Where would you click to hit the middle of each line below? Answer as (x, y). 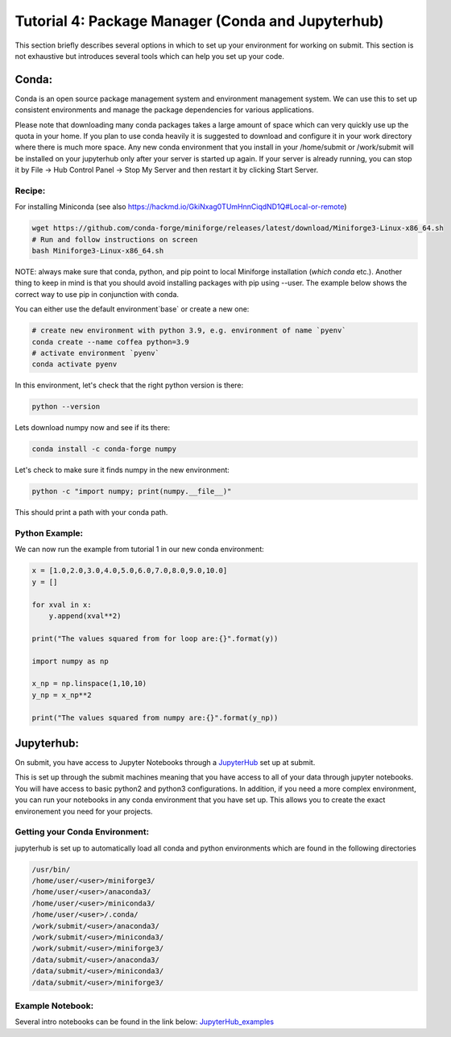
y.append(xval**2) (85, 616)
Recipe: (30, 190)
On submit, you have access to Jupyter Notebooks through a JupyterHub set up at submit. (165, 762)
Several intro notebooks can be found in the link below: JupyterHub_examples (144, 1022)
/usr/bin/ (51, 869)
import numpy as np (70, 661)
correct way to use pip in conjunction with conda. (97, 294)
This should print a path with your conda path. (91, 512)
